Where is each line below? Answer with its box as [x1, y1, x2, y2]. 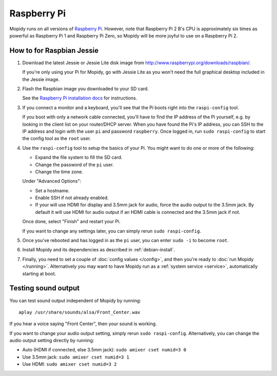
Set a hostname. [35, 187, 70, 193]
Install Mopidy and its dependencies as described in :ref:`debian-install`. [22, 247, 175, 253]
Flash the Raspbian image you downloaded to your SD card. [22, 86, 149, 92]
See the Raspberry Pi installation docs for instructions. [22, 95, 137, 101]
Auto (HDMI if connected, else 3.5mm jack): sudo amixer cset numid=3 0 [22, 347, 187, 353]
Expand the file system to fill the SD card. [35, 154, 123, 161]
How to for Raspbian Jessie [9, 46, 99, 55]
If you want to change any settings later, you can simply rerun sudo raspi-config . [22, 228, 201, 234]
